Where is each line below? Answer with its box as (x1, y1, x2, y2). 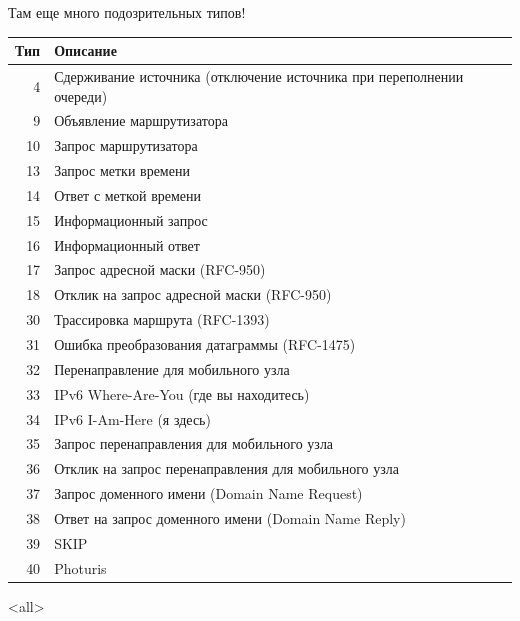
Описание (54, 40, 117, 61)
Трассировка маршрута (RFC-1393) (54, 309, 270, 330)
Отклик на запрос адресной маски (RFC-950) (54, 284, 332, 305)
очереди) (54, 85, 108, 106)
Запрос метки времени (54, 160, 190, 181)
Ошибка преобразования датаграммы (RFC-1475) (54, 333, 356, 354)
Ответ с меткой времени (54, 184, 202, 205)
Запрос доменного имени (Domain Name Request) (54, 483, 363, 504)
